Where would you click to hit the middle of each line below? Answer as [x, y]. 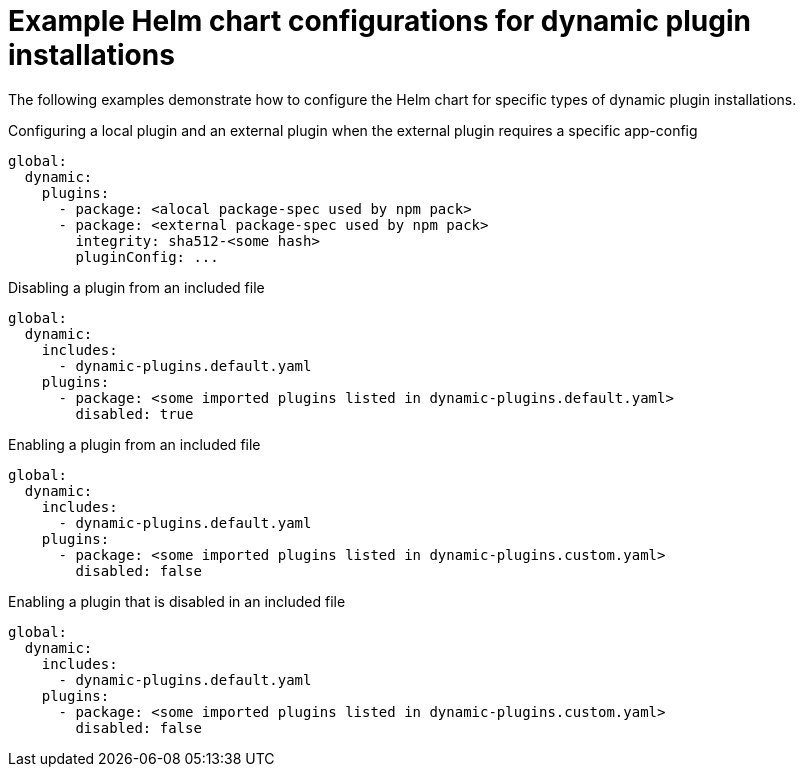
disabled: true [134, 413]
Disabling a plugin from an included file [136, 287]
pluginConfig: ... [147, 256]
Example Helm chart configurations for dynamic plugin [379, 21]
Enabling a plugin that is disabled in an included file [177, 601]
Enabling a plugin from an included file [134, 444]
